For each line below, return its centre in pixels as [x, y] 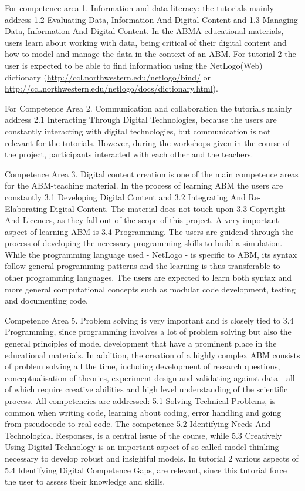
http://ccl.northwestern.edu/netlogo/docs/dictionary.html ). [111, 88]
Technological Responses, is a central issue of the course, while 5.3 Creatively [143, 435]
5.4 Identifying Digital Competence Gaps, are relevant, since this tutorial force [146, 470]
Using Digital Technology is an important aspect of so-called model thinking [142, 447]
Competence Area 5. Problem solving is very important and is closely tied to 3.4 [149, 320]
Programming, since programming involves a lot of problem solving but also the [148, 332]
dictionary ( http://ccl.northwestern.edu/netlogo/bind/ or [108, 77]
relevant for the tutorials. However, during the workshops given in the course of [148, 142]
